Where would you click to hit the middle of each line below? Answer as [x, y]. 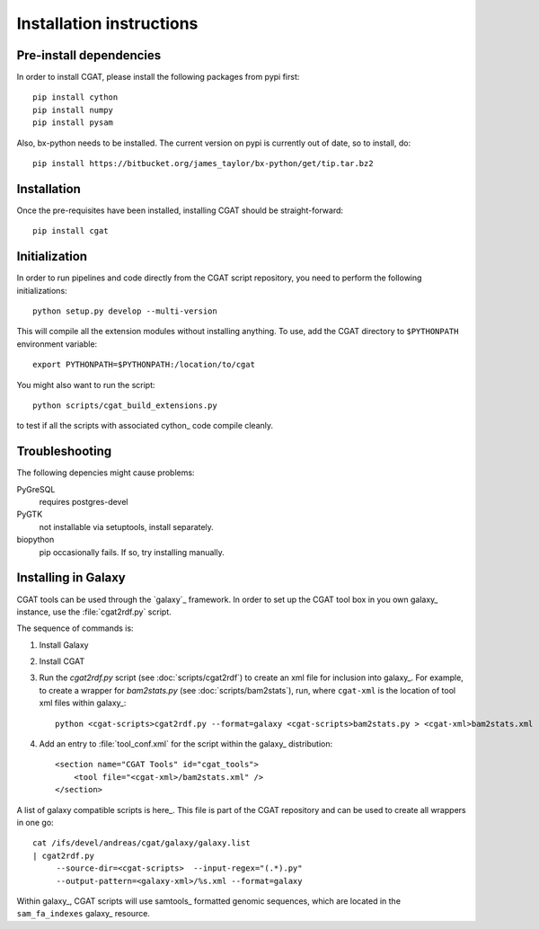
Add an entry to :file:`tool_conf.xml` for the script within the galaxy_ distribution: [186, 744]
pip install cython [75, 97]
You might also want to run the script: [86, 385]
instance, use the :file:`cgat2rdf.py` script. [94, 612]
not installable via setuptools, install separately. [127, 526]
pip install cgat [71, 231]
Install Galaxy [64, 645]
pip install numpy [73, 110]
